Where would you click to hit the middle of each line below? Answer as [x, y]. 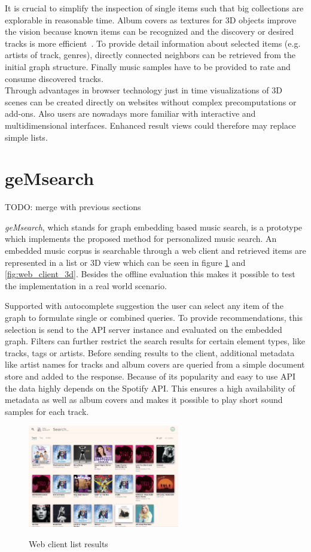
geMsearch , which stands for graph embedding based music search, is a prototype [154, 227]
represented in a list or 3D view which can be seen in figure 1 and [125, 262]
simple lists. [26, 137]
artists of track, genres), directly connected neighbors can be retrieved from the [150, 55]
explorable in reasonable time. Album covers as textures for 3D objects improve [151, 19]
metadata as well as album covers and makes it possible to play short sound [144, 400]
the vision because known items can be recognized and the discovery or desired [150, 31]
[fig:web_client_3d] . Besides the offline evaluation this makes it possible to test [150, 274]
